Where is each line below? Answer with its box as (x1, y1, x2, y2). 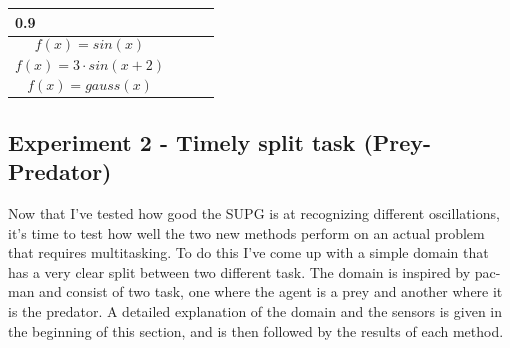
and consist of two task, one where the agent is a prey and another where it (39, 281, 503, 302)
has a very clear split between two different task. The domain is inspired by (8, 261, 471, 282)
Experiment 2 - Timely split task (8, 126, 356, 157)
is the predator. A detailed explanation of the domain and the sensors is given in (8, 300, 503, 321)
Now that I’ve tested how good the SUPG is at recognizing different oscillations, (8, 202, 500, 223)
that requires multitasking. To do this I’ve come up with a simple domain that (8, 242, 489, 263)
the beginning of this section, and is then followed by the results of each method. (8, 320, 504, 341)
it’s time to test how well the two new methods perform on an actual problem (8, 222, 485, 243)
